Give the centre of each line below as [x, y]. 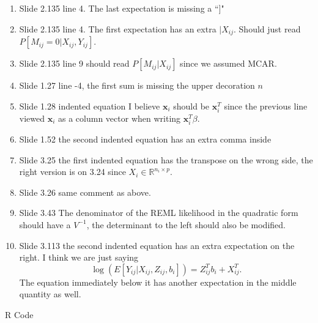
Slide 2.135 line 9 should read [74, 63]
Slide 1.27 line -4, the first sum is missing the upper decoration [137, 85]
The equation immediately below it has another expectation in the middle [158, 282]
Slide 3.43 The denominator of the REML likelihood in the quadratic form [159, 213]
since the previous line [266, 106]
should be [191, 106]
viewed [32, 118]
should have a [45, 224]
